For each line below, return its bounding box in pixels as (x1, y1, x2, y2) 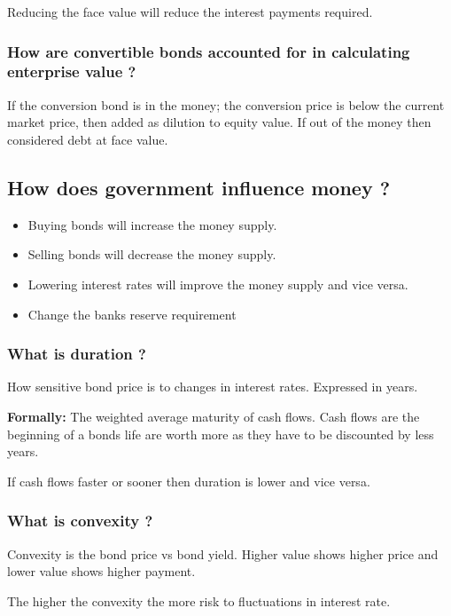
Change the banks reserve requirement (27, 304, 237, 323)
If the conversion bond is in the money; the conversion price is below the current (7, 95, 445, 114)
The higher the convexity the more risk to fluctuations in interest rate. (7, 591, 391, 610)
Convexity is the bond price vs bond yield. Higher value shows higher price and (7, 544, 439, 563)
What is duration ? (7, 343, 146, 365)
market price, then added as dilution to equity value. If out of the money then (7, 113, 432, 131)
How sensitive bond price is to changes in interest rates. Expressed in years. (7, 377, 418, 396)
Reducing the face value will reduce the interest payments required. (7, 3, 373, 20)
